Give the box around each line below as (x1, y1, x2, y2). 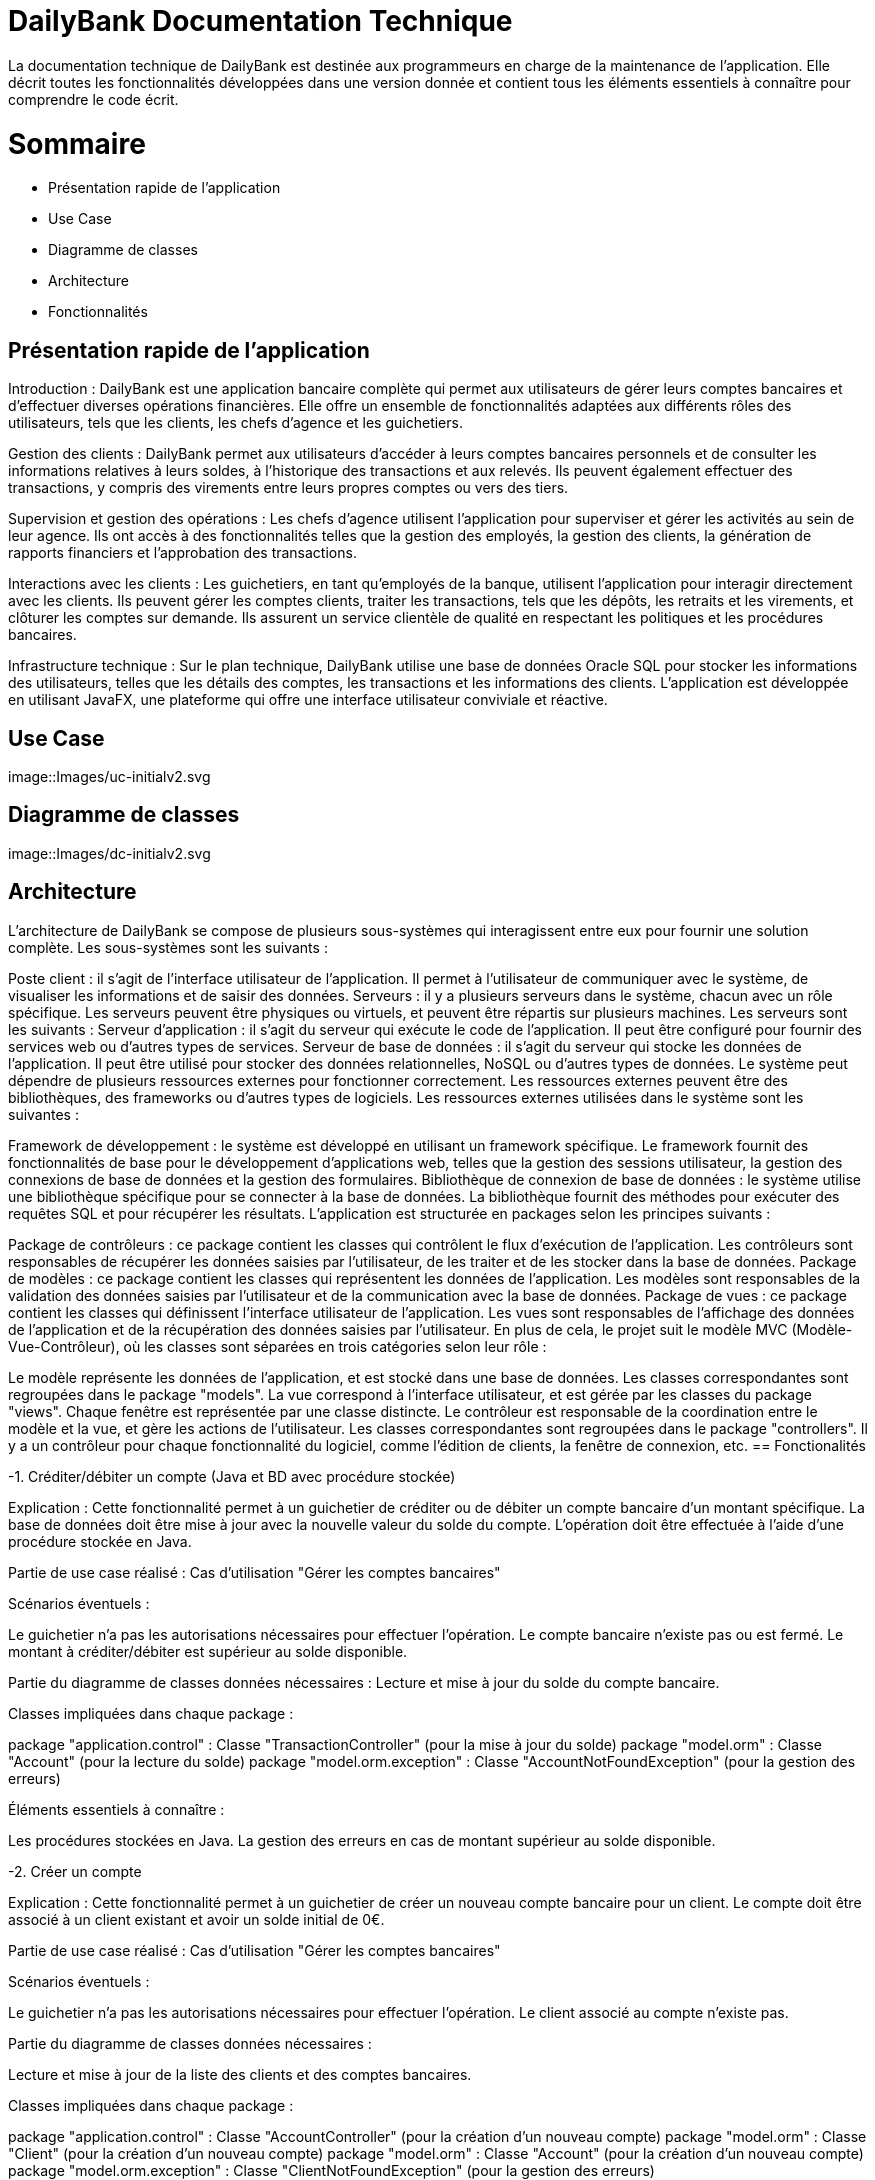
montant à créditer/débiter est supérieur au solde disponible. (8, 1642, 408, 1660)
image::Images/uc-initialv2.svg (8, 767, 211, 785)
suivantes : (8, 1105, 79, 1123)
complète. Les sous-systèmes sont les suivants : (8, 938, 328, 956)
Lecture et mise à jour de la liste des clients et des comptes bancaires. (8, 2065, 472, 2083)
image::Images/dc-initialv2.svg (8, 844, 211, 862)
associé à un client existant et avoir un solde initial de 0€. (8, 1910, 385, 1928)
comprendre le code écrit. (8, 90, 179, 108)
